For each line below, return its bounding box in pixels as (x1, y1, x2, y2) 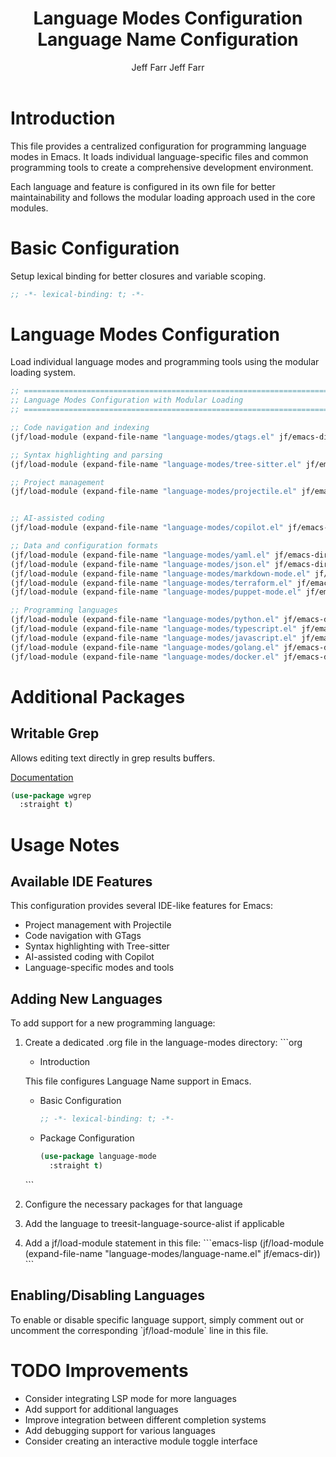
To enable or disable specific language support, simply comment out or (10, 1313, 305, 1326)
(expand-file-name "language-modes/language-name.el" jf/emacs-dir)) (24, 1247, 321, 1259)
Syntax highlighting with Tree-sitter (24, 940, 170, 952)
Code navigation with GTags (24, 930, 142, 942)
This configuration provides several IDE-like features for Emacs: (10, 900, 274, 912)
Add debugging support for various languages (24, 1424, 216, 1436)
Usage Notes (10, 833, 120, 856)
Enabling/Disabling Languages (10, 1287, 206, 1304)
